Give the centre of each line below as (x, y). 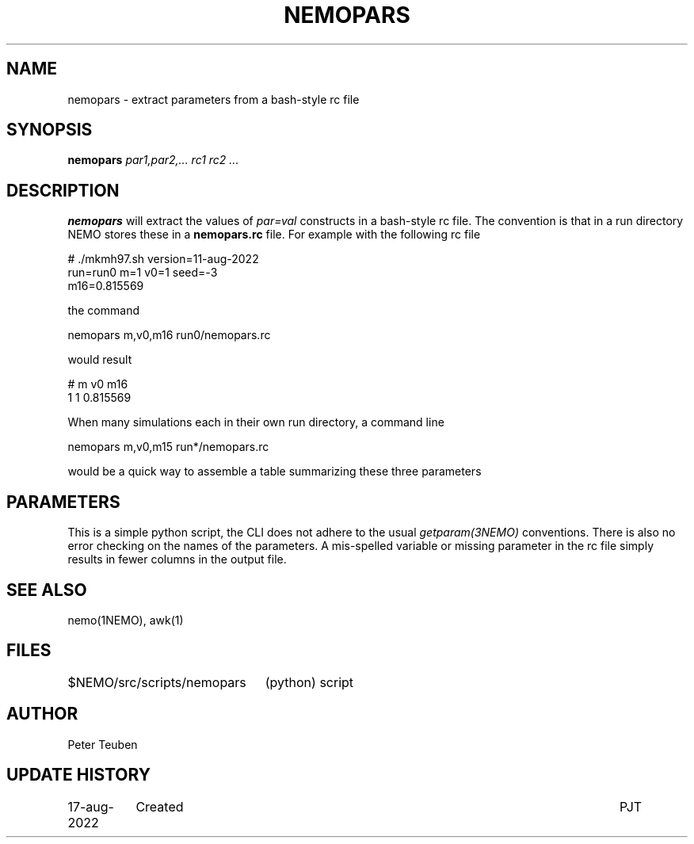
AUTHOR (42, 714)
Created (160, 806)
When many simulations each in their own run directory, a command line (256, 422)
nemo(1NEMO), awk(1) (126, 620)
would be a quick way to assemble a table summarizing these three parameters (275, 472)
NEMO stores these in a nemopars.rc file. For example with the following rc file (274, 235)
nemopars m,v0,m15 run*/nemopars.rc (168, 447)
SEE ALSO (47, 590)
